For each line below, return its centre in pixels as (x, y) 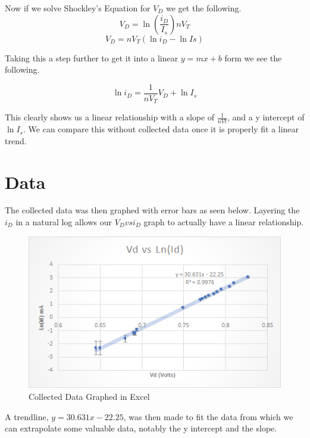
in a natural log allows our (64, 222)
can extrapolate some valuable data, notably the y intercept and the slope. (141, 428)
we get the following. (204, 8)
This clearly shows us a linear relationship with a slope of (110, 117)
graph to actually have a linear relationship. (224, 222)
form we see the (253, 58)
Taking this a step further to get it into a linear (92, 58)
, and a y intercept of (266, 117)
